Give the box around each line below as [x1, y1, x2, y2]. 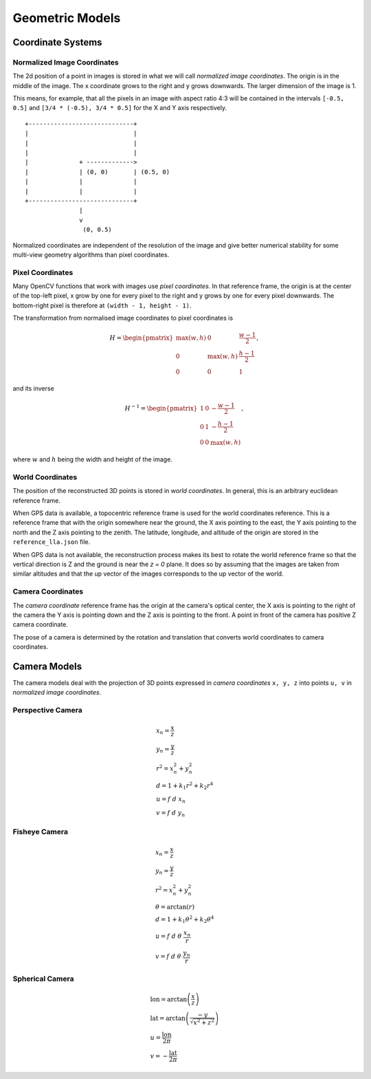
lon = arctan [150, 995, 188, 1003]
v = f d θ [155, 952, 181, 961]
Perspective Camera [12, 706, 82, 715]
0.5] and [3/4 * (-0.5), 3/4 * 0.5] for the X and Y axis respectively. [12, 104, 227, 112]
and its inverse [12, 384, 54, 393]
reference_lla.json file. [12, 538, 91, 546]
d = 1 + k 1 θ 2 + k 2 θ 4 [155, 915, 214, 925]
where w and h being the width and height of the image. [12, 455, 173, 464]
